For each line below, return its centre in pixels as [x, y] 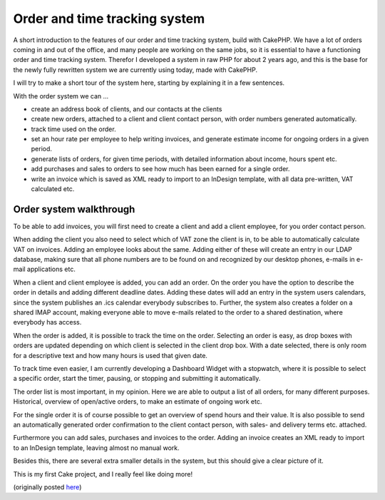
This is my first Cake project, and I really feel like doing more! [103, 474]
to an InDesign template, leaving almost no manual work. [96, 448]
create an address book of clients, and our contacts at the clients [127, 109]
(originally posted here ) [47, 487]
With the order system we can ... [61, 96]
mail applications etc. [45, 269]
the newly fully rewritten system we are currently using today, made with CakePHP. [135, 70]
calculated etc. [53, 189]
